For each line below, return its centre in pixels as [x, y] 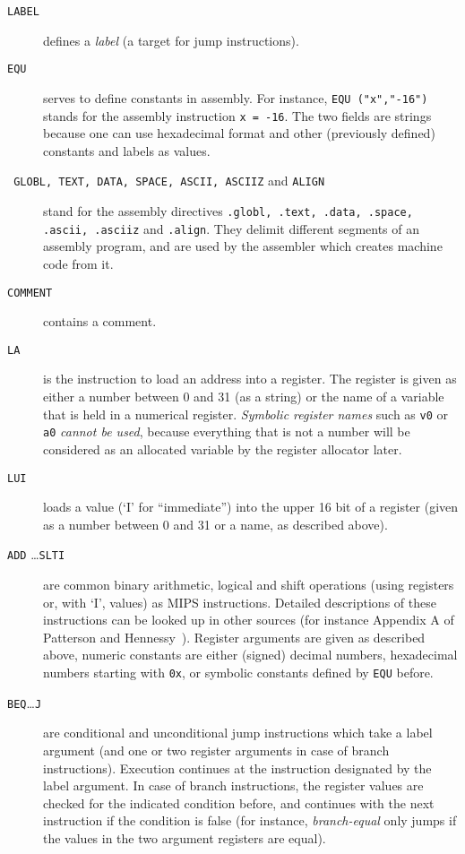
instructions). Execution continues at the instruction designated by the [237, 768]
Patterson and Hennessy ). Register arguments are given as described [234, 637]
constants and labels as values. [127, 150]
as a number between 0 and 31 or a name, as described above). [215, 524]
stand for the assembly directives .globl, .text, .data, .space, [228, 211]
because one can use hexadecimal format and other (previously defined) [239, 133]
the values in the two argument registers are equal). [185, 837]
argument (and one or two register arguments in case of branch [216, 750]
